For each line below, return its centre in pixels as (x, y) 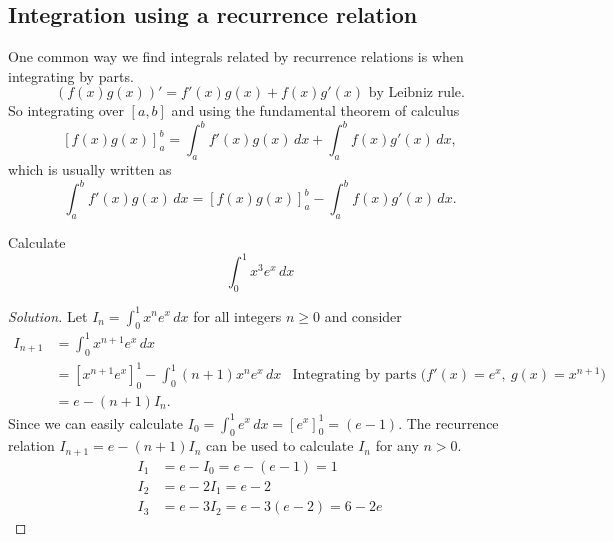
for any (397, 445)
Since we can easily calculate (96, 422)
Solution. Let (48, 315)
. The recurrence (448, 422)
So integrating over (66, 110)
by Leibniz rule (415, 93)
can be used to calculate (280, 445)
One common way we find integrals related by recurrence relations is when (236, 56)
